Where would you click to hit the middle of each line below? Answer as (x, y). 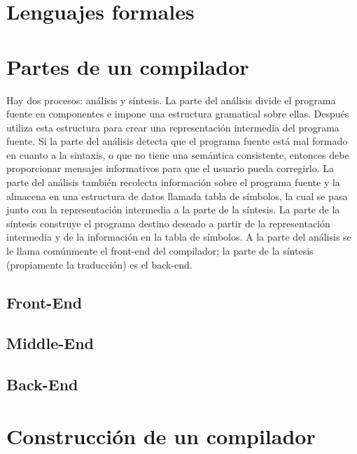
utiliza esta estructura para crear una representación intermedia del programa (173, 127)
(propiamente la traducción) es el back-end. (99, 264)
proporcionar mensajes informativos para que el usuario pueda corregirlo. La (170, 168)
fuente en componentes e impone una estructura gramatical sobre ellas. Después (178, 114)
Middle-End (50, 343)
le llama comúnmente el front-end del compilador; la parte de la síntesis (160, 251)
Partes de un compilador (128, 66)
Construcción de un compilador (161, 435)
